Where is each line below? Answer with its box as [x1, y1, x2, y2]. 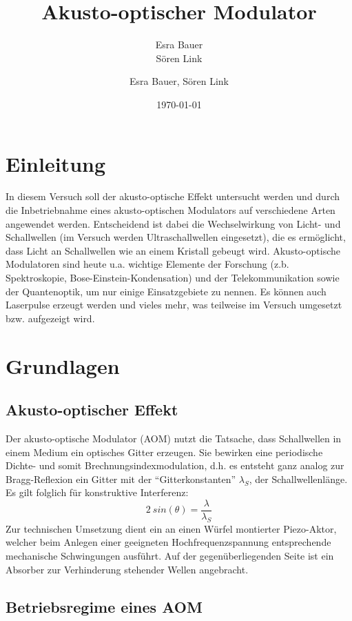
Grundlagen [6, 351, 120, 379]
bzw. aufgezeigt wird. [6, 310, 95, 325]
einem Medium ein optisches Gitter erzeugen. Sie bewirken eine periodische [6, 444, 323, 459]
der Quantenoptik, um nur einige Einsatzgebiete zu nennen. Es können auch [6, 284, 327, 298]
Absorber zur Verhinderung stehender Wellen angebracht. [6, 562, 249, 576]
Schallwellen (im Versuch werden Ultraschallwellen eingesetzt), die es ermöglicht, [6, 230, 346, 244]
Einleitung [6, 149, 106, 177]
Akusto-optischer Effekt [6, 399, 178, 420]
